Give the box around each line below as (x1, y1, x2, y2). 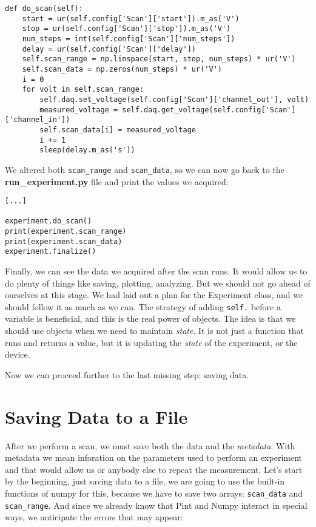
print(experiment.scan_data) (5, 237, 123, 246)
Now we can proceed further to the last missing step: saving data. (5, 368, 249, 381)
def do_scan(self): (5, 4, 83, 13)
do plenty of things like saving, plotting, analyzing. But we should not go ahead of (5, 276, 311, 289)
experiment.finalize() (5, 247, 96, 256)
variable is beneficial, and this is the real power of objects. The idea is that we (5, 312, 296, 325)
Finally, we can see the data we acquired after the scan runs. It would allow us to (5, 265, 308, 277)
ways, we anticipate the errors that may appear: (5, 511, 183, 523)
